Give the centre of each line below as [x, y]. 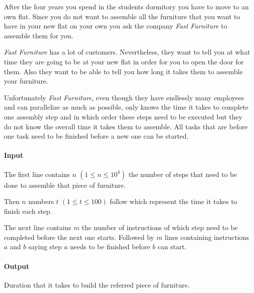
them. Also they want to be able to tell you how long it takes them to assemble [123, 71]
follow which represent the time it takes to [173, 201]
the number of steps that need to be [183, 174]
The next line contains [38, 227]
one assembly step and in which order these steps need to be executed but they [123, 116]
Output [17, 266]
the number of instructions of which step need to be [160, 227]
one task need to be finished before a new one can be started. [96, 136]
